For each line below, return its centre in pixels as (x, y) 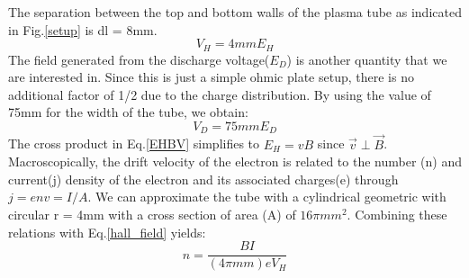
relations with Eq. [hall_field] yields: (107, 232)
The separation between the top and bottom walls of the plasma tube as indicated (235, 12)
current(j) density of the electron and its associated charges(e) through (203, 179)
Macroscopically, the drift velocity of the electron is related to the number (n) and (235, 161)
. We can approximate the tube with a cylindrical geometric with (267, 197)
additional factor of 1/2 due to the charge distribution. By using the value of (220, 94)
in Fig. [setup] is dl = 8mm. (83, 29)
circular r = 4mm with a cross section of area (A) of (152, 215)
